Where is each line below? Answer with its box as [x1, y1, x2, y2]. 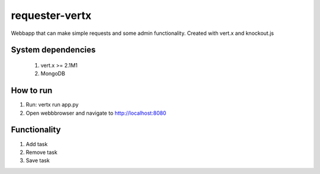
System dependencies [11, 45, 96, 55]
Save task [25, 157, 50, 164]
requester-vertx [11, 9, 92, 22]
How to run [11, 86, 53, 96]
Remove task [25, 149, 57, 156]
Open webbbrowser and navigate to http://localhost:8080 [25, 109, 167, 117]
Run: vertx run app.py [25, 101, 79, 108]
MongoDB [40, 70, 65, 77]
